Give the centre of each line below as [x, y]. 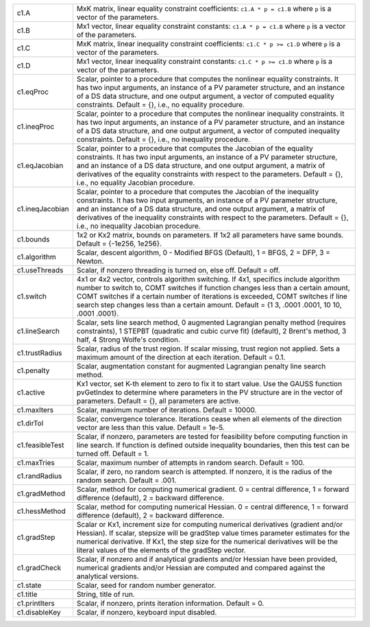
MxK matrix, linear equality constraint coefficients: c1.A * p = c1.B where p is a [204, 9]
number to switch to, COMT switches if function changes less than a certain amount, [213, 288]
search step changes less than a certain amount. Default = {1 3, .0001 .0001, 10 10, [209, 305]
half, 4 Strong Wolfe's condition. [128, 340]
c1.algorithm [36, 257]
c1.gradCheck [39, 568]
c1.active [31, 392]
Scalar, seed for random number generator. [146, 585]
